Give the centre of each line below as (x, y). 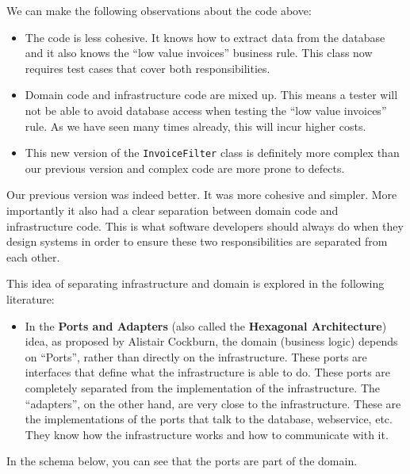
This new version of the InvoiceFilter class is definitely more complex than (212, 153)
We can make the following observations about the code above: (159, 10)
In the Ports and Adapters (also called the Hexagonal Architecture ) (206, 325)
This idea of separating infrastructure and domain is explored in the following (195, 283)
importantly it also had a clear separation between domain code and (172, 210)
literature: (31, 298)
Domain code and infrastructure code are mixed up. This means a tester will (211, 95)
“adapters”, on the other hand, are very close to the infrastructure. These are (213, 403)
